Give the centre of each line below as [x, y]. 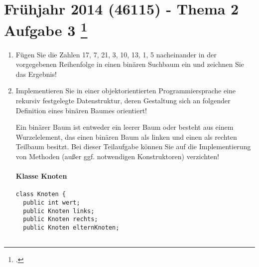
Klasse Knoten [41, 176]
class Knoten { [41, 194]
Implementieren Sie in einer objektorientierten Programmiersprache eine [126, 91]
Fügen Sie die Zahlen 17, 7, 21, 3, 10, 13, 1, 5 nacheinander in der [116, 54]
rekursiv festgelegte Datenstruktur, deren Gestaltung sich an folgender [123, 101]
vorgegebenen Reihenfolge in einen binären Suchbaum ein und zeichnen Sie [130, 64]
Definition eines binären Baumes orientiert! [81, 110]
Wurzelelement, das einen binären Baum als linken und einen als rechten [126, 136]
